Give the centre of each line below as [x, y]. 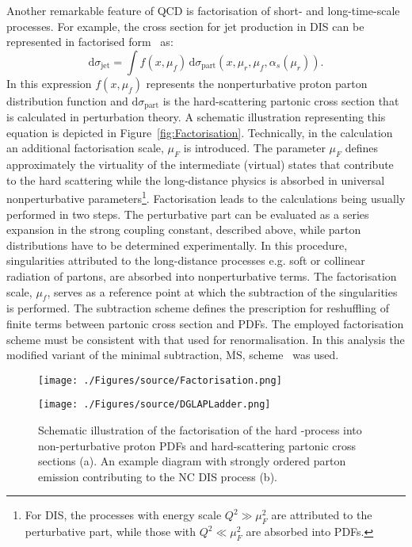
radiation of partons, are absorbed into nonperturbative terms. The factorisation [202, 276]
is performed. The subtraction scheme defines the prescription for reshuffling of [198, 308]
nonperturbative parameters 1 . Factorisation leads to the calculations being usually [206, 197]
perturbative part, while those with [111, 532]
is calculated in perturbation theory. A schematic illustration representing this [196, 117]
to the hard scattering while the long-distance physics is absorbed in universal [196, 180]
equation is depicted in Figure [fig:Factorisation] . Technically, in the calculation [200, 132]
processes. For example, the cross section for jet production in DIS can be [185, 26]
